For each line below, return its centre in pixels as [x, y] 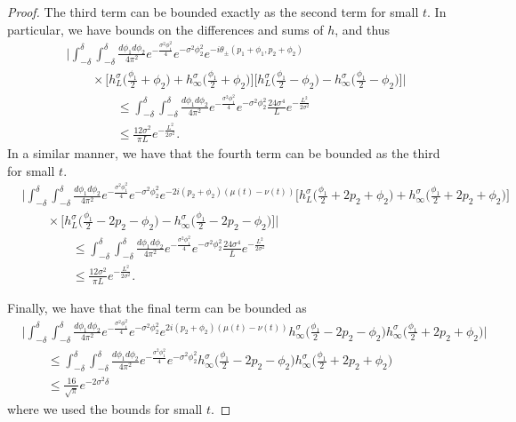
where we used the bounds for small [105, 408]
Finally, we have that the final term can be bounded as [157, 307]
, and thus [363, 29]
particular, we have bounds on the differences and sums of [165, 29]
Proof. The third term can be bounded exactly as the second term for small [213, 12]
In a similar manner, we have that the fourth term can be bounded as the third [224, 153]
